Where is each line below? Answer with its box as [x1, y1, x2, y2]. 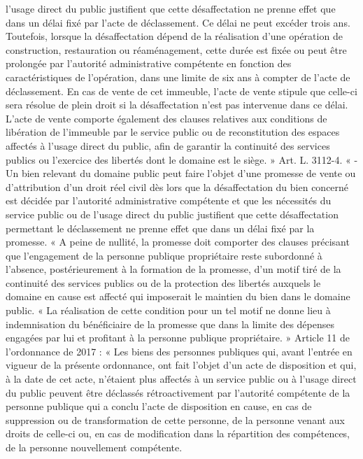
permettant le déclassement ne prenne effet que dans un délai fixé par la [6, 220, 315, 235]
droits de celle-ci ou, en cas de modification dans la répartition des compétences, [6, 426, 350, 441]
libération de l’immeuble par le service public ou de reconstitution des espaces [6, 125, 340, 139]
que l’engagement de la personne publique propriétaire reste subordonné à [6, 248, 322, 262]
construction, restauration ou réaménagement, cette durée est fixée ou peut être [6, 42, 347, 57]
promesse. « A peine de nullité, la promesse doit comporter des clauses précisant [6, 234, 350, 249]
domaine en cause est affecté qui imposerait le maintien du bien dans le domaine [6, 289, 350, 304]
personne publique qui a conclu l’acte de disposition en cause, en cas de [6, 399, 312, 414]
